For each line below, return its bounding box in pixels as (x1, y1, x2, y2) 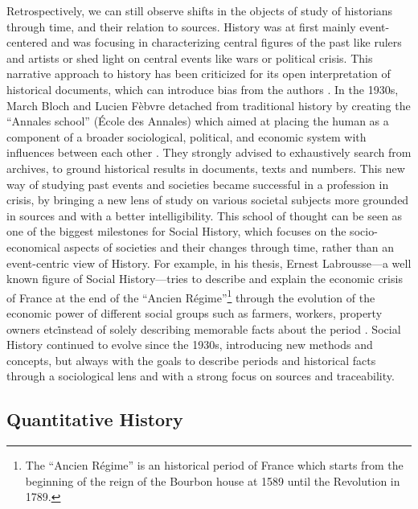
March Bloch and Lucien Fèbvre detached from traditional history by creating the (6, 96, 411, 113)
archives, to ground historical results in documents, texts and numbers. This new (6, 159, 405, 176)
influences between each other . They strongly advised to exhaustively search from (6, 144, 412, 161)
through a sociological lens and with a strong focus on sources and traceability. (6, 367, 395, 384)
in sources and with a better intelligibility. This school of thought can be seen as (6, 207, 403, 224)
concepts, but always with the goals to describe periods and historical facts (6, 351, 376, 368)
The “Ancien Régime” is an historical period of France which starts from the (25, 457, 404, 474)
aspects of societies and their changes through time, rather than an (64, 238, 394, 255)
